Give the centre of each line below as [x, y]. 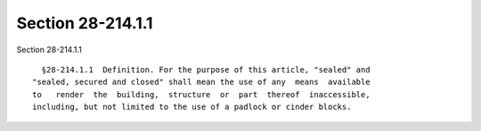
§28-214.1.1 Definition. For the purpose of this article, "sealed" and [206, 69]
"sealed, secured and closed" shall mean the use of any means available [201, 82]
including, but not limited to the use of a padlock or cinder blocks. [192, 107]
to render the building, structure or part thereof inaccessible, [201, 94]
